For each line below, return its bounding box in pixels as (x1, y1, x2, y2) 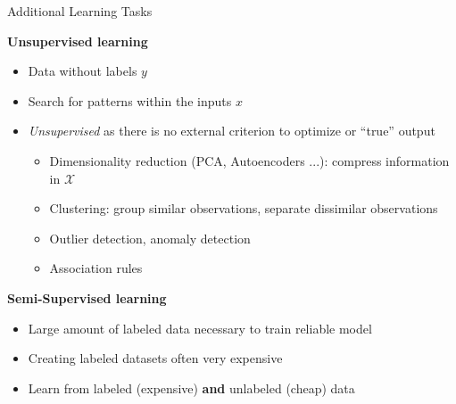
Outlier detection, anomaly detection (49, 228, 251, 247)
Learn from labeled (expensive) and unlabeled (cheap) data (28, 378, 355, 397)
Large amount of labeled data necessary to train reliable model (28, 318, 372, 337)
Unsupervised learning (7, 31, 148, 50)
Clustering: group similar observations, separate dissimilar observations (49, 199, 438, 218)
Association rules (49, 259, 143, 277)
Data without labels (28, 62, 137, 80)
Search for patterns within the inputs (28, 91, 232, 110)
